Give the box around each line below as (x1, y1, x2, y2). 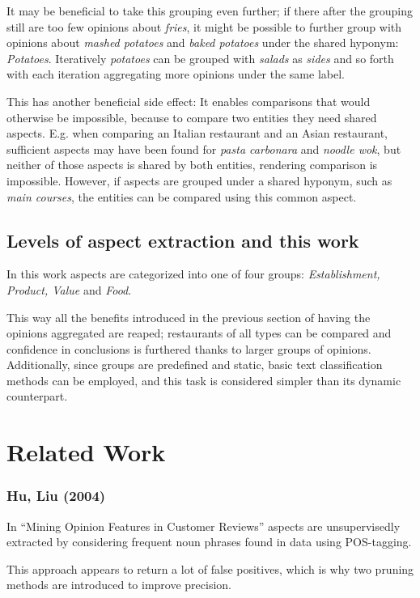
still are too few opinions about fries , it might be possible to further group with (6, 18, 402, 35)
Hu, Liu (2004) (6, 486, 106, 506)
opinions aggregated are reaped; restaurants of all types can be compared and (6, 324, 392, 341)
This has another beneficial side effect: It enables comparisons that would (6, 92, 371, 109)
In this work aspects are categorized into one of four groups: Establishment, (6, 265, 380, 282)
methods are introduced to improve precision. (6, 576, 231, 593)
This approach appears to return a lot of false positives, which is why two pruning (6, 560, 414, 577)
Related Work (6, 435, 166, 469)
